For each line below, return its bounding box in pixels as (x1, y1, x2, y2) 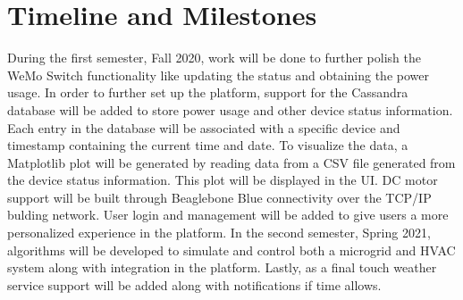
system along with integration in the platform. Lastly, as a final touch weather (7, 258, 437, 277)
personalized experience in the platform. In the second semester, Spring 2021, (7, 223, 431, 242)
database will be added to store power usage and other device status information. (7, 100, 453, 119)
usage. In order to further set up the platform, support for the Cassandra (7, 83, 408, 102)
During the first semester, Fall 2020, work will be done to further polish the (7, 48, 421, 67)
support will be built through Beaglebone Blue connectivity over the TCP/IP (7, 187, 432, 206)
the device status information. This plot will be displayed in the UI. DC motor (7, 171, 438, 189)
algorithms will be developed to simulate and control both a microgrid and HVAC (7, 240, 456, 259)
